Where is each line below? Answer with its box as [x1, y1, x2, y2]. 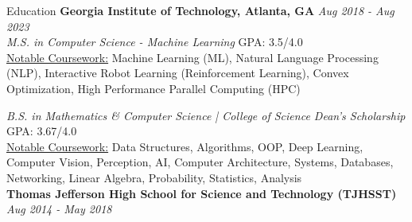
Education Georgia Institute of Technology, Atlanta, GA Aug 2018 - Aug [6, 2, 395, 18]
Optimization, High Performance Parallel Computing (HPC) [6, 80, 301, 96]
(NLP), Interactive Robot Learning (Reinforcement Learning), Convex [6, 64, 349, 81]
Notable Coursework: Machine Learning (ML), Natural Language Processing [6, 49, 379, 65]
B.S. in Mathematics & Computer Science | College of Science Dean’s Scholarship [6, 107, 406, 123]
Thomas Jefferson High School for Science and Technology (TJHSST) [6, 185, 397, 201]
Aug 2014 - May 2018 [6, 201, 112, 217]
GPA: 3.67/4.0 [6, 123, 77, 139]
